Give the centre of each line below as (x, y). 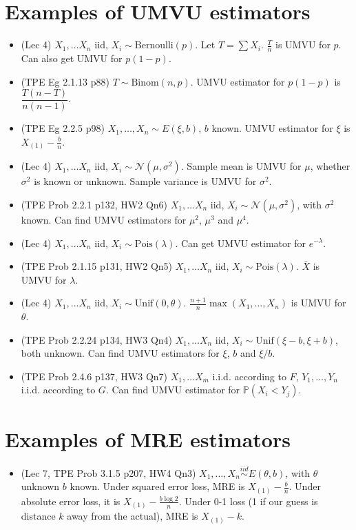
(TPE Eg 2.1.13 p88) (65, 81)
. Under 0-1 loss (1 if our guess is (248, 501)
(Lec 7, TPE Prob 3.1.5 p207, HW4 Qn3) (108, 472)
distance (38, 516)
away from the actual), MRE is (133, 516)
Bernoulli (154, 46)
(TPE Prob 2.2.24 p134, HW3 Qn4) (97, 339)
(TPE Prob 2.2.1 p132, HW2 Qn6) (94, 204)
